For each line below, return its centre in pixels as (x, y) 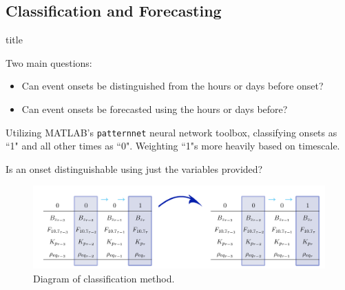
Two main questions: (49, 62)
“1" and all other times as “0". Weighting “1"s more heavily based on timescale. (173, 146)
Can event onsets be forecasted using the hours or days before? (155, 108)
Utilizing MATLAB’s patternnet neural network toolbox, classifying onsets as (171, 132)
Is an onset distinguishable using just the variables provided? (134, 168)
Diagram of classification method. (104, 278)
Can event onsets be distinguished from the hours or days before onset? (172, 86)
